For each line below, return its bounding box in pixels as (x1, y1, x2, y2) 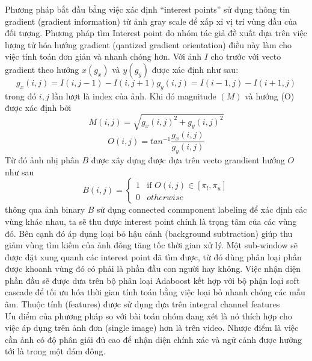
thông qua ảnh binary (5, 203, 85, 216)
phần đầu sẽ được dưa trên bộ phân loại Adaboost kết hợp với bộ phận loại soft (5, 274, 300, 286)
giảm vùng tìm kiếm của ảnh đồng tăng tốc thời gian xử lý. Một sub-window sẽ (5, 239, 298, 251)
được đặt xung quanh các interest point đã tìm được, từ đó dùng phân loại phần (5, 250, 302, 263)
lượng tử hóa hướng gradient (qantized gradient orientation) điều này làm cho (5, 38, 292, 51)
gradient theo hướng (5, 63, 79, 75)
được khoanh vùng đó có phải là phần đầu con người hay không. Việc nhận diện (5, 262, 301, 275)
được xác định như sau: (151, 63, 239, 75)
